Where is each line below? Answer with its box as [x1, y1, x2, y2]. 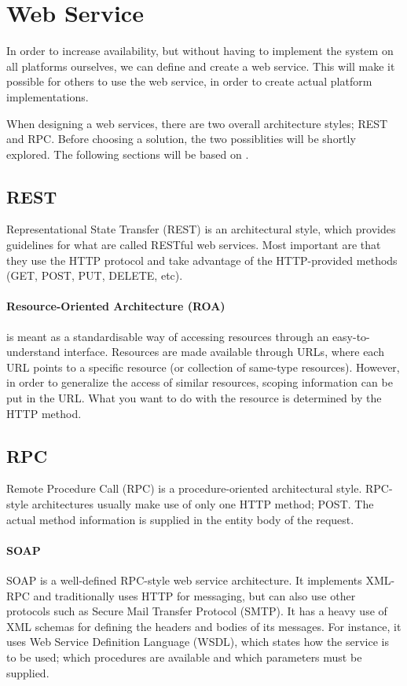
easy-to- [332, 328, 370, 344]
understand [6, 343, 60, 360]
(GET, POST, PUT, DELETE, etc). [6, 267, 183, 284]
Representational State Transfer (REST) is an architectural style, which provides [6, 221, 396, 237]
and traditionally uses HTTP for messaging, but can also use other [33, 587, 356, 603]
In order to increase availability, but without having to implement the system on [6, 42, 394, 59]
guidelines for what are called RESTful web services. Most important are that [6, 237, 381, 253]
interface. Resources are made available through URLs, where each [64, 343, 384, 360]
